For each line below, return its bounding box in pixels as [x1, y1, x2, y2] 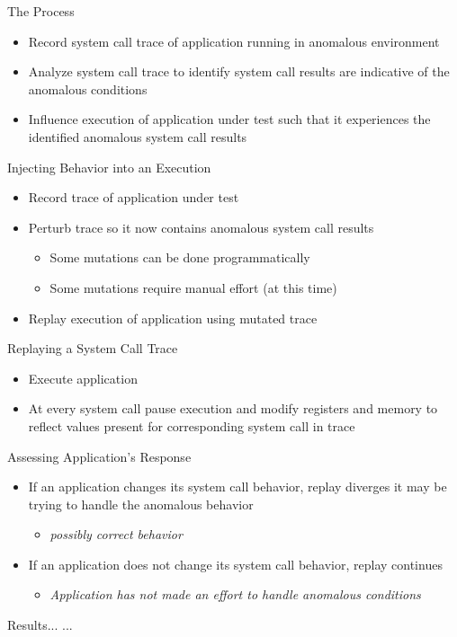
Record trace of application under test [28, 188, 239, 207]
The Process [7, 2, 75, 20]
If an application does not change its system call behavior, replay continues [28, 554, 443, 573]
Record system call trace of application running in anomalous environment [28, 31, 440, 50]
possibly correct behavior [49, 525, 183, 544]
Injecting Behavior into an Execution [7, 157, 211, 176]
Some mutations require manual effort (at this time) [49, 278, 337, 296]
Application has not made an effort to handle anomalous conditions [49, 585, 421, 604]
